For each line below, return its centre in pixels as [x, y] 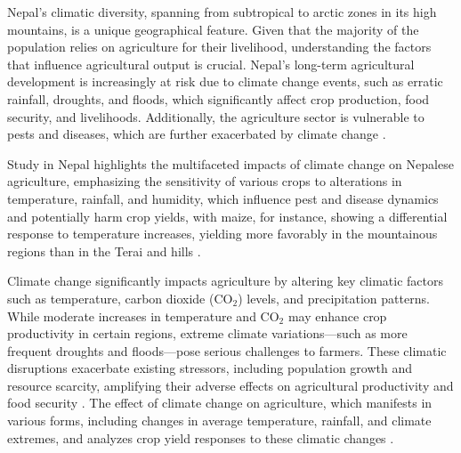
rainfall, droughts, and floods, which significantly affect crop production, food [218, 98]
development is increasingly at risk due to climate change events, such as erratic [225, 81]
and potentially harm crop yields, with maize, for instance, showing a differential [227, 216]
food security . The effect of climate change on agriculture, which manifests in [220, 403]
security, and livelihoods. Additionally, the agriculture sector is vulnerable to [216, 116]
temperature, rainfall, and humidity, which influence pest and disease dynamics [223, 198]
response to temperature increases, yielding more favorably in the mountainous [222, 234]
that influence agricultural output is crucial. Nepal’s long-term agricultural [211, 64]
